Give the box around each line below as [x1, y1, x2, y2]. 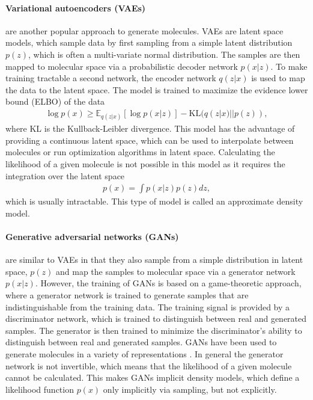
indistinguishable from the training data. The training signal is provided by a [5, 300, 290, 313]
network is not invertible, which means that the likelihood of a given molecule [5, 359, 292, 372]
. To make [270, 60, 308, 72]
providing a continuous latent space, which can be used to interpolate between [5, 134, 294, 146]
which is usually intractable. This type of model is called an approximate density [5, 195, 303, 208]
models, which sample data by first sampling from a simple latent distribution [5, 36, 293, 49]
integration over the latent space [5, 169, 125, 182]
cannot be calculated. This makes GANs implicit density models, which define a [5, 371, 300, 384]
